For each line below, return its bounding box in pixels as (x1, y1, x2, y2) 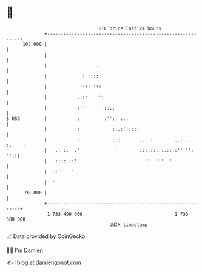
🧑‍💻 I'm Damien (6, 247, 44, 254)
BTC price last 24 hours (98, 25, 162, 32)
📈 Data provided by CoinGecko (6, 233, 86, 240)
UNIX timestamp (109, 221, 148, 228)
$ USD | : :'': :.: (6, 115, 129, 122)
